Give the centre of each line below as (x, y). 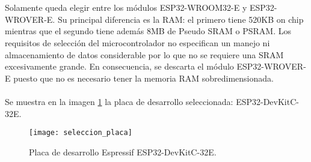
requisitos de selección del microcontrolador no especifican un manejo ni (137, 42)
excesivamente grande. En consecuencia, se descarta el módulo (119, 66)
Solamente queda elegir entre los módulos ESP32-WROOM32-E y (126, 7)
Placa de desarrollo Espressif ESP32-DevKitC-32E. (123, 151)
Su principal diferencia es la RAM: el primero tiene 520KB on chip (180, 19)
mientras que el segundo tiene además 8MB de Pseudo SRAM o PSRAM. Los (148, 31)
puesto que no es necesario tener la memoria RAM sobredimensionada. (143, 78)
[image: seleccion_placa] (81, 133)
